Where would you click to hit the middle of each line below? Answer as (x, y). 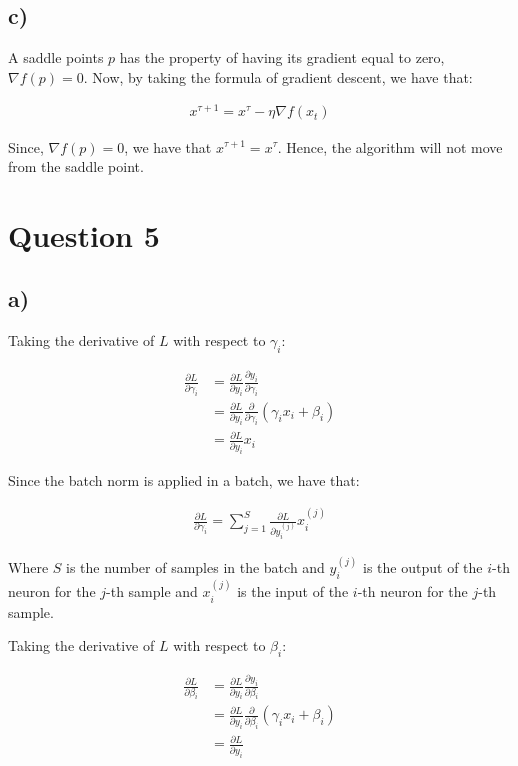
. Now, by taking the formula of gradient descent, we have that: (278, 76)
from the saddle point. (76, 166)
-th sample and (152, 591)
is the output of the (423, 567)
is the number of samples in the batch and (195, 567)
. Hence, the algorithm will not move (390, 146)
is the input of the (293, 591)
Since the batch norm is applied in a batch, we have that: (184, 479)
